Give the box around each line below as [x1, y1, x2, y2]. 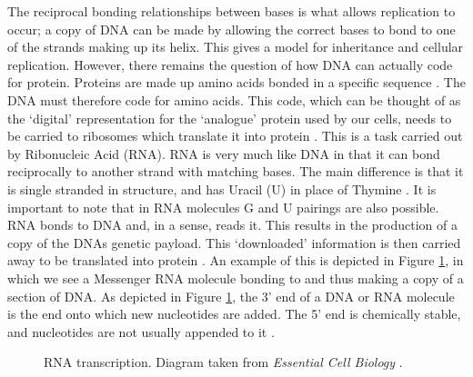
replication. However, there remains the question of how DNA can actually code [7, 55, 453, 74]
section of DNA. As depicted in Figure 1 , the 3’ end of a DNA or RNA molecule [7, 286, 455, 305]
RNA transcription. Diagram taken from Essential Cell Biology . [44, 352, 403, 372]
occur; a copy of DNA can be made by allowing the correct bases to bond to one [7, 19, 456, 38]
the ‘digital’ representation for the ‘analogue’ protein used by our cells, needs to [7, 108, 452, 127]
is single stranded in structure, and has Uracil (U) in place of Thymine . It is [7, 179, 437, 198]
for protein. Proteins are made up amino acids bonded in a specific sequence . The [7, 73, 466, 92]
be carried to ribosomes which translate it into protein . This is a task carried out [7, 126, 463, 145]
